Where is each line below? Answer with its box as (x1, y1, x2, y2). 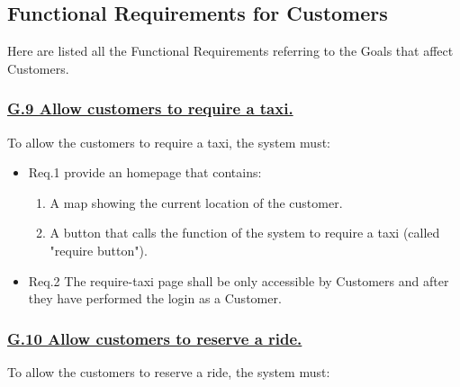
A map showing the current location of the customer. (50, 193, 343, 211)
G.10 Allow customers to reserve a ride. (7, 327, 302, 349)
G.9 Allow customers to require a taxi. (7, 97, 293, 120)
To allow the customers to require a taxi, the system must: (7, 132, 331, 151)
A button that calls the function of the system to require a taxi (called (50, 223, 440, 242)
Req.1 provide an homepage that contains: (28, 163, 262, 182)
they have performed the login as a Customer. (28, 289, 282, 308)
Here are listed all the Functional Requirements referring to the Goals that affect (7, 41, 454, 60)
